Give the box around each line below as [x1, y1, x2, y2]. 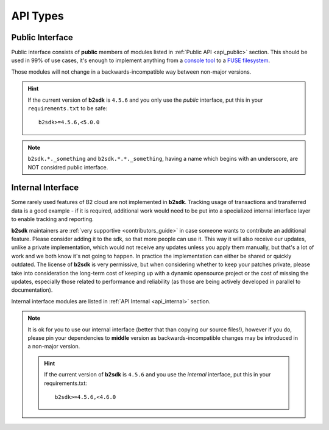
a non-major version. [27, 343, 80, 350]
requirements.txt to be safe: [27, 105, 108, 112]
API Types [11, 9, 64, 23]
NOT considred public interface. [27, 163, 108, 171]
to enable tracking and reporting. [11, 216, 94, 223]
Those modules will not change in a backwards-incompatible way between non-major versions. [11, 68, 252, 76]
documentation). [11, 286, 53, 294]
